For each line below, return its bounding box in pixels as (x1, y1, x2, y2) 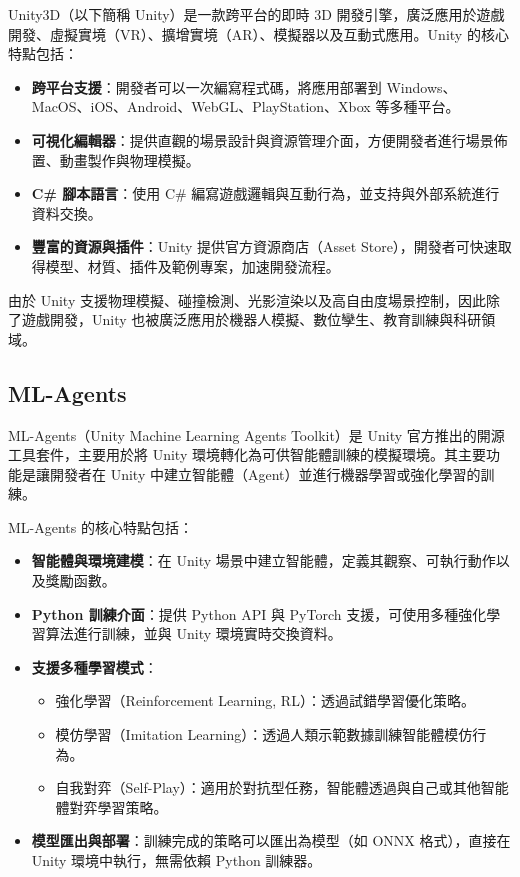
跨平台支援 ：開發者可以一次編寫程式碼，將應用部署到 (31, 76, 382, 97)
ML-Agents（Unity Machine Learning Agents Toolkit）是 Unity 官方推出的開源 (8, 424, 505, 445)
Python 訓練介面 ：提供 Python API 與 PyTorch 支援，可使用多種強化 (31, 603, 487, 624)
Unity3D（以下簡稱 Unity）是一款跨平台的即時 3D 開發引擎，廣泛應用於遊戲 (8, 4, 505, 24)
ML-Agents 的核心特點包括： (8, 516, 193, 537)
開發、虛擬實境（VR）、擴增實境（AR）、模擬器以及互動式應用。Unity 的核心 (8, 23, 509, 44)
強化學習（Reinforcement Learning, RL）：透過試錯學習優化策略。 (55, 690, 475, 711)
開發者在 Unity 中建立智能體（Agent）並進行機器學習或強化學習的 (49, 463, 481, 484)
